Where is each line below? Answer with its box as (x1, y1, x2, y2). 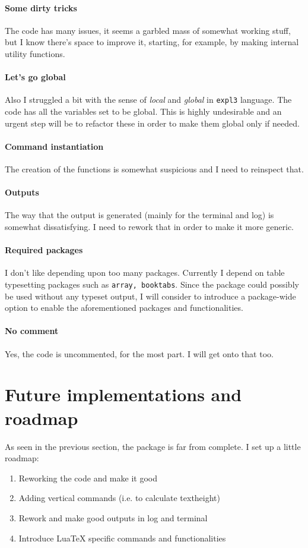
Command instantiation (5, 140, 104, 152)
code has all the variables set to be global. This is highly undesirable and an (5, 105, 282, 118)
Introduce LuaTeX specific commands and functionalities (18, 531, 226, 544)
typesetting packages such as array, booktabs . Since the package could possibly (5, 278, 299, 290)
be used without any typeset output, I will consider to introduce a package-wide (5, 289, 296, 302)
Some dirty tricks (5, 1, 77, 14)
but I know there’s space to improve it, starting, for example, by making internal (5, 36, 299, 48)
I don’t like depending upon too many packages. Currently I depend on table (5, 266, 285, 279)
